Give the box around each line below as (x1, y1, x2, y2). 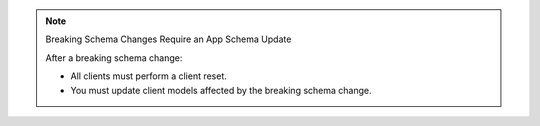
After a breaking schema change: (45, 51, 183, 64)
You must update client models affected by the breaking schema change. (70, 84, 372, 96)
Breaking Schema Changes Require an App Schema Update (45, 33, 292, 45)
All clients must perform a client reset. (70, 70, 227, 82)
